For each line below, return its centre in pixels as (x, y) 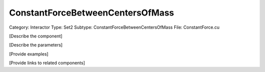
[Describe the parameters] (36, 45)
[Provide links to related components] (47, 63)
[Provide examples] (29, 54)
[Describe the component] (36, 36)
